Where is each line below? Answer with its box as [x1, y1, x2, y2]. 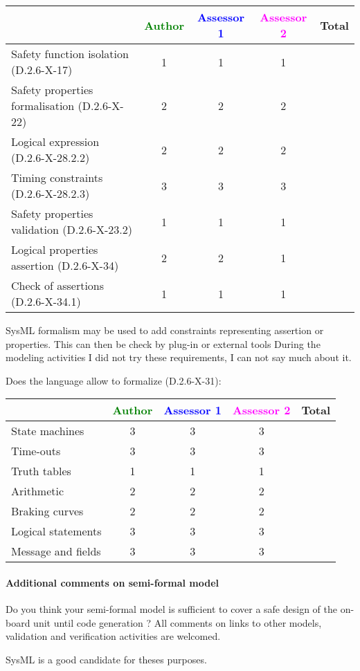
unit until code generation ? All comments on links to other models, [33, 615, 322, 629]
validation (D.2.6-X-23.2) [11, 221, 132, 237]
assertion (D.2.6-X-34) [11, 257, 119, 273]
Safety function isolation [11, 46, 129, 62]
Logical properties [11, 241, 98, 257]
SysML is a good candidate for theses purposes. [6, 652, 207, 666]
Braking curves [11, 503, 84, 520]
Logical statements [11, 523, 102, 540]
